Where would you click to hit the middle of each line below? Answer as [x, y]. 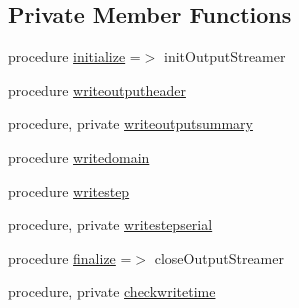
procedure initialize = [74, 56]
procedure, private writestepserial [110, 224]
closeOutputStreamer [219, 257]
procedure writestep [69, 190]
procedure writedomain [79, 156]
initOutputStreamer [225, 56]
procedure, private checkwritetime [112, 291]
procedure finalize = [70, 257]
